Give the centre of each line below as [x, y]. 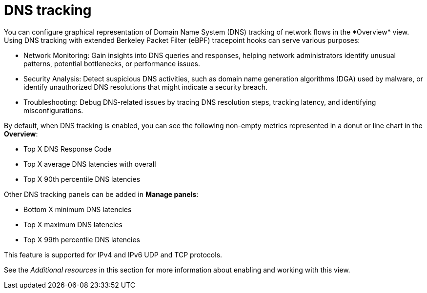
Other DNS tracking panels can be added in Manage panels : [101, 194]
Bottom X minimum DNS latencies [78, 209]
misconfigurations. [53, 110]
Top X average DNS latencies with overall [90, 164]
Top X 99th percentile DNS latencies [82, 239]
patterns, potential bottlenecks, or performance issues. [112, 63]
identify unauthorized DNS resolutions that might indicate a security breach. [146, 87]
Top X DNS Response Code [68, 149]
